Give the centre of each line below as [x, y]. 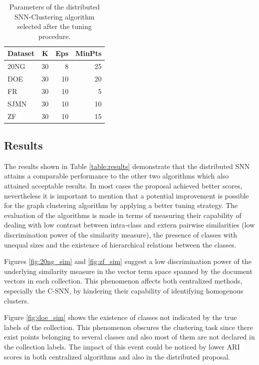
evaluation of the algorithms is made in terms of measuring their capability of [123, 215]
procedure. [55, 36]
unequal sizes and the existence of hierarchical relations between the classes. [120, 244]
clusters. [16, 300]
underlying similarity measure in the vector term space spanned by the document [128, 271]
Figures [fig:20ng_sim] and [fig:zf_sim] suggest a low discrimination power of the [128, 261]
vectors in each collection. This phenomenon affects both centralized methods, [123, 281]
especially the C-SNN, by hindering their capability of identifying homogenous [124, 291]
